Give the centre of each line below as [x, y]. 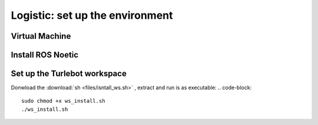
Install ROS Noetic [45, 55]
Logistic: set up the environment [92, 15]
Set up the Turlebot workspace [69, 74]
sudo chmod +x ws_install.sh [63, 101]
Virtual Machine [41, 36]
